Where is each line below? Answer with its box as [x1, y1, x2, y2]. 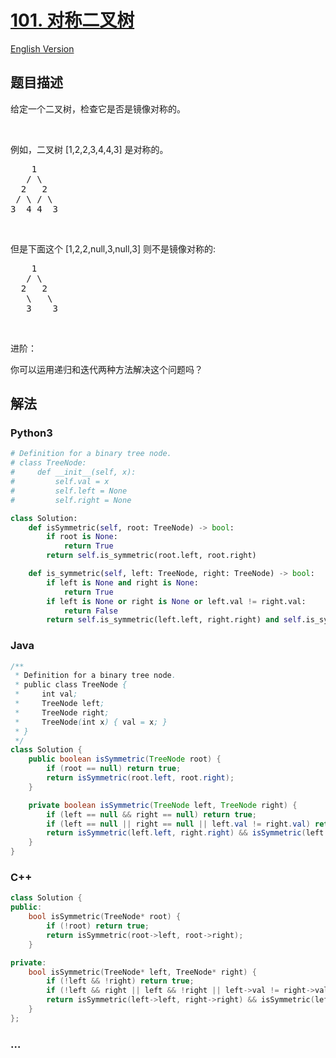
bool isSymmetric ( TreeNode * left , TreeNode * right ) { [28, 967, 257, 977]
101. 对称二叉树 [10, 9, 135, 32]
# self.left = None [10, 486, 128, 496]
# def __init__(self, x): [10, 467, 137, 478]
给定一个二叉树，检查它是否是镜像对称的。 [10, 102, 186, 115]
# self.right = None [10, 495, 132, 505]
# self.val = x [10, 477, 110, 487]
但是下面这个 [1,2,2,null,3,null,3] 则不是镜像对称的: [10, 242, 216, 255]
